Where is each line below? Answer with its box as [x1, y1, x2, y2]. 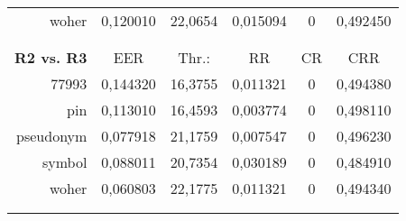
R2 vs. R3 [14, 47, 88, 68]
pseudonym [16, 125, 88, 146]
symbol [42, 152, 88, 172]
